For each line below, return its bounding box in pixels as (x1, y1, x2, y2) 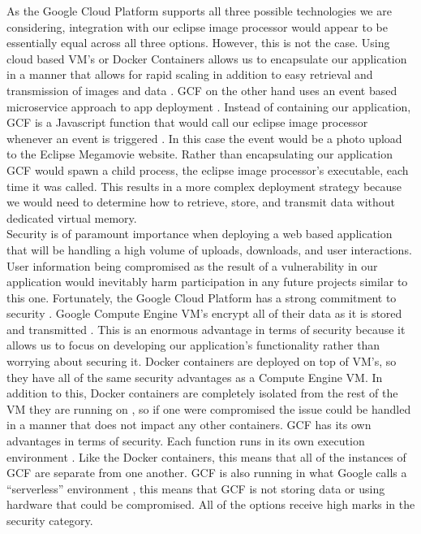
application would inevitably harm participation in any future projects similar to (6, 273, 408, 290)
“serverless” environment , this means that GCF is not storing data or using (6, 480, 385, 497)
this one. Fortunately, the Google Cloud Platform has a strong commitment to (6, 289, 397, 306)
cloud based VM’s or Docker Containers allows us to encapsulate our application (6, 50, 407, 67)
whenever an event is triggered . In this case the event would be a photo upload (6, 129, 402, 146)
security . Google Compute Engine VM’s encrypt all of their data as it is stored (6, 305, 402, 322)
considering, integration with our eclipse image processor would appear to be (6, 18, 388, 35)
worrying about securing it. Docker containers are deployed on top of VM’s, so (6, 353, 397, 370)
